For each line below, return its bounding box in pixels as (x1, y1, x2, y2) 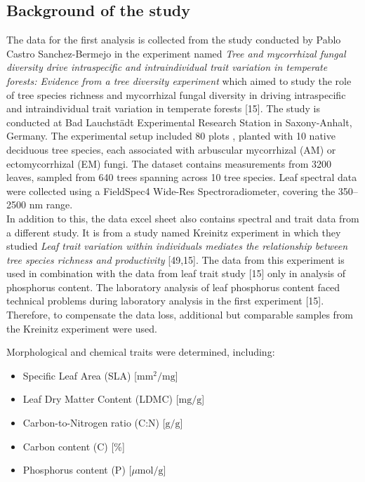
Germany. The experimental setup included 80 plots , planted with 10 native (6, 128, 336, 143)
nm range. (29, 197, 73, 212)
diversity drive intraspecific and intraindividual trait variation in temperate (6, 60, 328, 74)
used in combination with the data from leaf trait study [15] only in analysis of (6, 266, 346, 281)
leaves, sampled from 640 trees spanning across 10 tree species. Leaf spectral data (6, 170, 357, 185)
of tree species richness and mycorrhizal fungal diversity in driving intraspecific (6, 87, 346, 102)
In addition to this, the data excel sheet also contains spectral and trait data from (6, 210, 359, 225)
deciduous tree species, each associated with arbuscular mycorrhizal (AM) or (6, 142, 336, 156)
